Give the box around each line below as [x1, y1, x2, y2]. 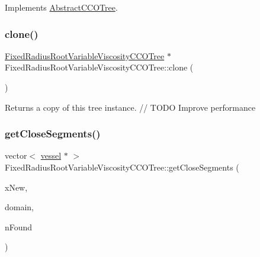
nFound [5, 220, 33, 233]
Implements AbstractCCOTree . [5, 1, 118, 13]
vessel [40, 149, 62, 162]
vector [5, 149, 27, 162]
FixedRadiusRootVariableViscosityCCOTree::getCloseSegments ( [5, 161, 239, 173]
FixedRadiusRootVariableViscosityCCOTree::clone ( [5, 61, 194, 73]
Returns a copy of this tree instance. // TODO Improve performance [5, 101, 256, 113]
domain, [5, 201, 34, 213]
